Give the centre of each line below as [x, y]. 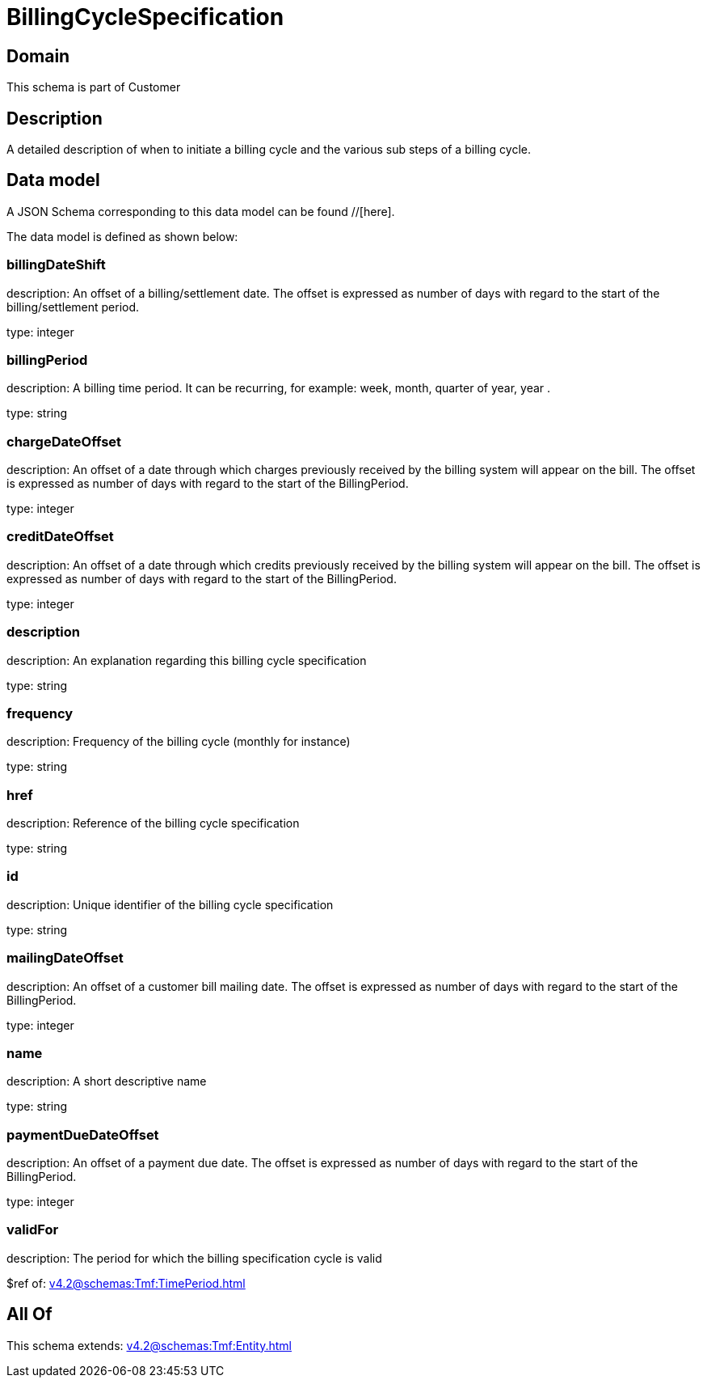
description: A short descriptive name [107, 1081]
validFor [33, 1230]
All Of [29, 1314]
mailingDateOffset [65, 958]
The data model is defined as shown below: [122, 236]
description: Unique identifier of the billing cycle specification [170, 904]
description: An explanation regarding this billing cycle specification [187, 660]
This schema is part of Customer [94, 87]
